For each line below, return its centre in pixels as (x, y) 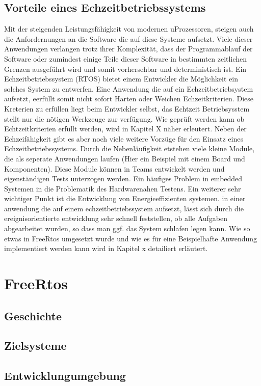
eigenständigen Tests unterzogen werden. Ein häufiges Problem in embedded (123, 178)
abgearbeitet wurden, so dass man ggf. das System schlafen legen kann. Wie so (127, 228)
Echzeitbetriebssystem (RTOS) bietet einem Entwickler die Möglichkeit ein (121, 79)
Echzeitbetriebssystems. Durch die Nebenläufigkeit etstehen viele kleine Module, (129, 148)
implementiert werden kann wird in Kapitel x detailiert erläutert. (106, 248)
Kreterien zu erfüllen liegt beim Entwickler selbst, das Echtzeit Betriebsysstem (127, 108)
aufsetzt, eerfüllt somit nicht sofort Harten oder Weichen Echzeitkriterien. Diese (129, 99)
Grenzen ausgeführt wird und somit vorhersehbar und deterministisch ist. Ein (125, 68)
